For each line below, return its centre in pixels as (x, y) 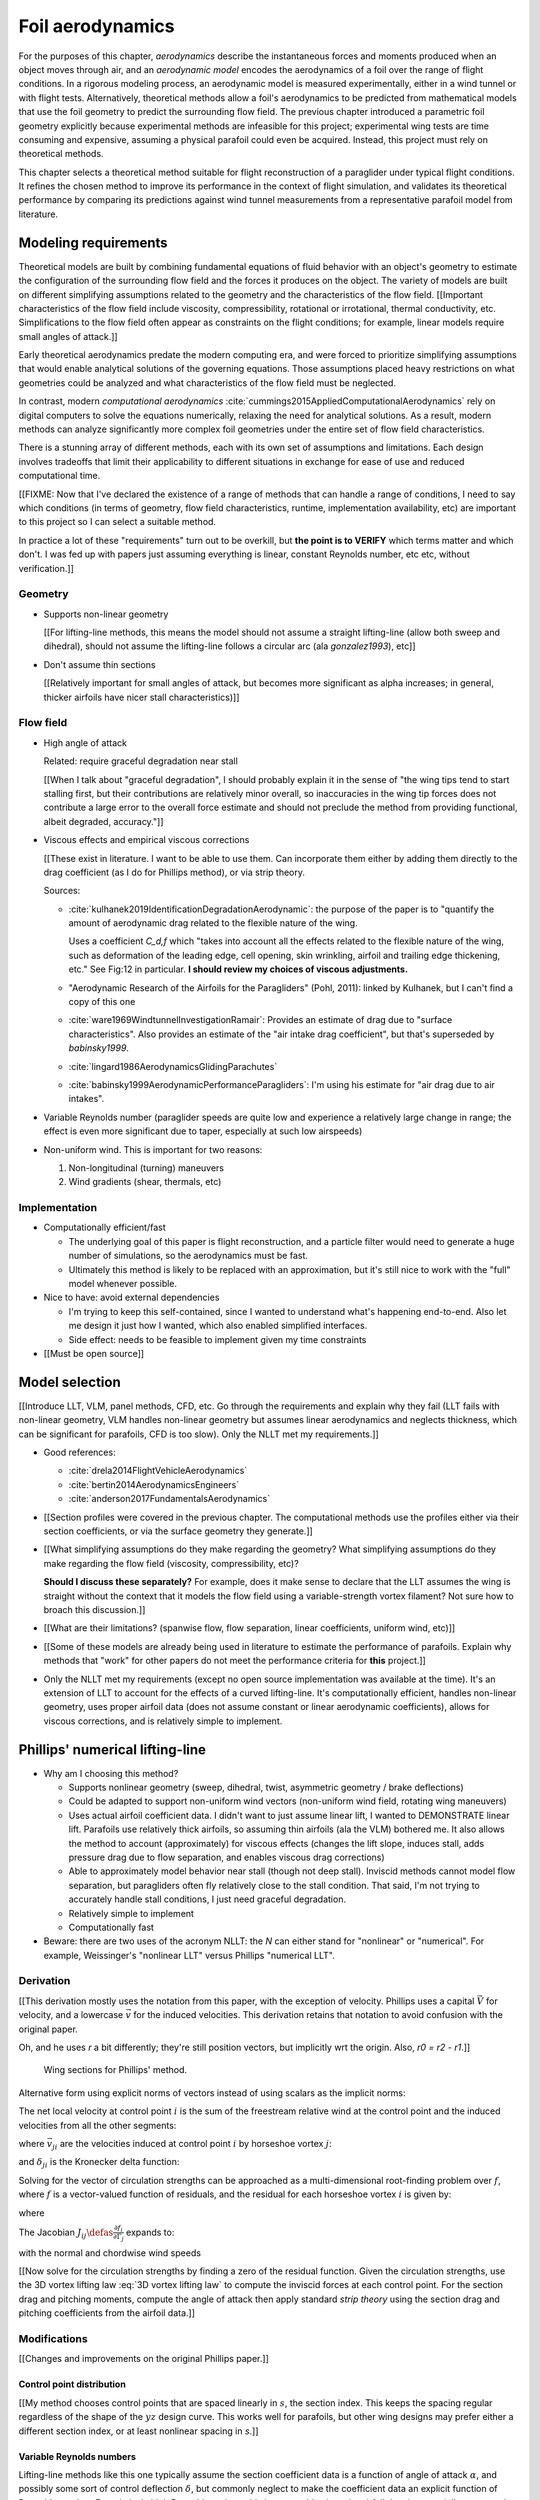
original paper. (48, 2029)
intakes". (86, 1099)
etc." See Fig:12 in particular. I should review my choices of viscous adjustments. (238, 969)
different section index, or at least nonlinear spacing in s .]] (138, 2431)
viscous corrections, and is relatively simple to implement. (163, 1721)
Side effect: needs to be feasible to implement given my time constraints (217, 1339)
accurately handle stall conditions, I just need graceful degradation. (207, 1899)
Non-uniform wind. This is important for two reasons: (153, 1149)
